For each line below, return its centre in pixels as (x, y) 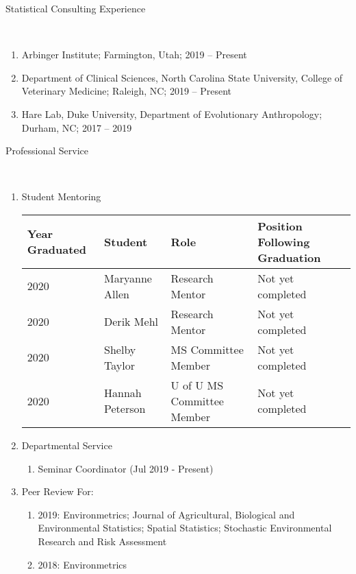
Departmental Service (67, 445)
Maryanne (128, 278)
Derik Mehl (131, 322)
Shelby (120, 349)
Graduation (289, 257)
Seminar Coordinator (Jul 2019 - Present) (126, 468)
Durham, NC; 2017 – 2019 (77, 127)
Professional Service (47, 151)
